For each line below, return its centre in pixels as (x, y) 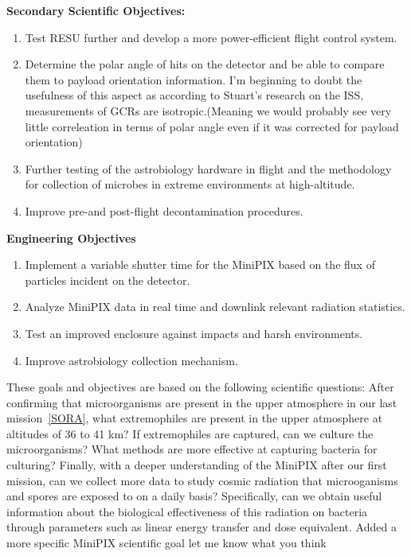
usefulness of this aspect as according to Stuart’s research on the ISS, (194, 95)
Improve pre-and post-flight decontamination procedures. (164, 210)
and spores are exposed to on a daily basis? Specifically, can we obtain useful (194, 496)
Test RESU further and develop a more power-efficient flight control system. (211, 37)
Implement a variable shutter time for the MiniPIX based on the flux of (200, 264)
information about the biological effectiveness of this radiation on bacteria (187, 511)
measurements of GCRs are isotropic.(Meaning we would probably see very (208, 110)
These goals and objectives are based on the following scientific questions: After (200, 387)
